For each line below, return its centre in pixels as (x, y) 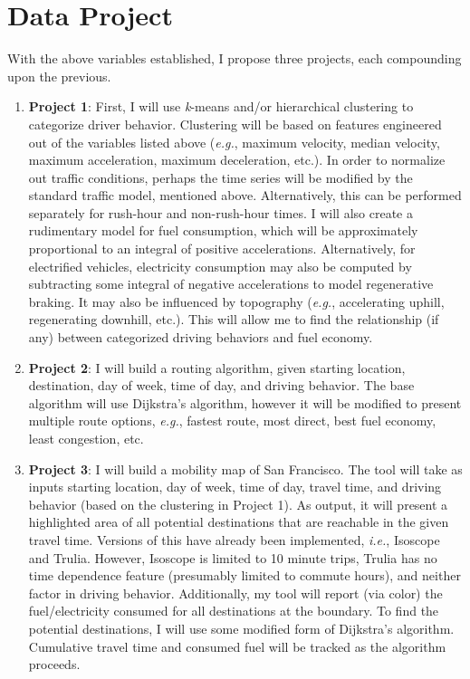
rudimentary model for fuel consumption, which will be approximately (223, 230)
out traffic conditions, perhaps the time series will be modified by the (221, 177)
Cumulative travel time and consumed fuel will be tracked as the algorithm (237, 646)
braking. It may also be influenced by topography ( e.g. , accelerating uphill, (236, 301)
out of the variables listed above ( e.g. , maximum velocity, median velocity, (234, 142)
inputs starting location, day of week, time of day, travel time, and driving (235, 487)
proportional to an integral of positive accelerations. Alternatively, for (222, 249)
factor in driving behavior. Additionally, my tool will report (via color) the (235, 593)
